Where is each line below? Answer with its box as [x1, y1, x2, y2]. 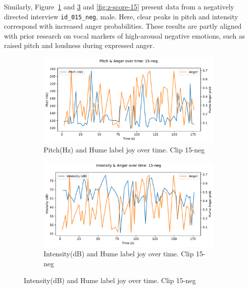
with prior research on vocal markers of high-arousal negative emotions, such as [4, 30, 245, 41]
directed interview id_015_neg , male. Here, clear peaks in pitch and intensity [4, 11, 238, 21]
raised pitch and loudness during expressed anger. [4, 40, 154, 50]
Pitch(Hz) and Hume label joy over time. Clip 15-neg [44, 144, 205, 154]
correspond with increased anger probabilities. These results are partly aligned [4, 21, 242, 31]
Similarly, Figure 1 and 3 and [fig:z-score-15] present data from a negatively [4, 1, 234, 11]
